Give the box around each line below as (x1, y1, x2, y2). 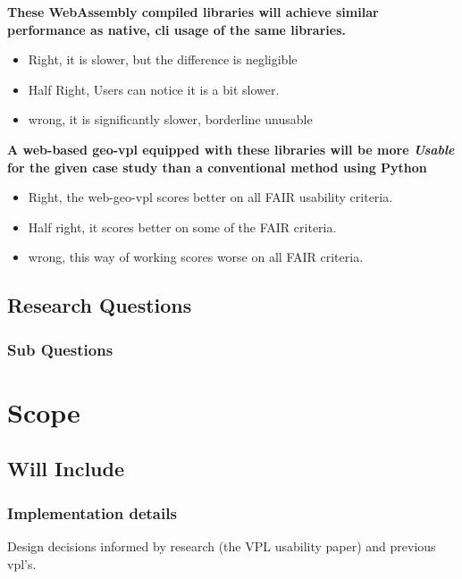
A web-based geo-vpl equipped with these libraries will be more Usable (7, 139, 455, 158)
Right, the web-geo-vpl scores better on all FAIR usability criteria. (28, 188, 393, 206)
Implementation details (7, 501, 177, 524)
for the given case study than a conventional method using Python (7, 157, 427, 176)
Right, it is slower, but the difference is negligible (28, 50, 298, 69)
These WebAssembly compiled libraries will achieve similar (7, 3, 379, 21)
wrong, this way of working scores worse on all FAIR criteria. (28, 248, 364, 266)
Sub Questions (7, 338, 113, 360)
